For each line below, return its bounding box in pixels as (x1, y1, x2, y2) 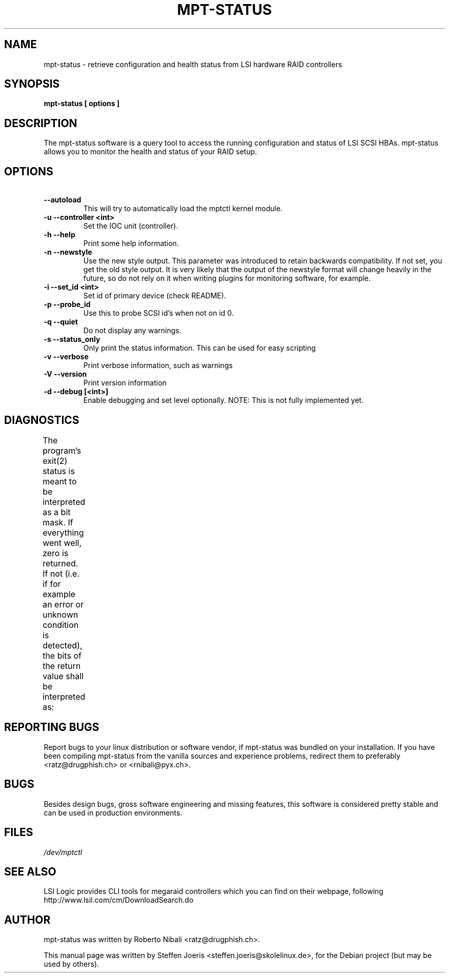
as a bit (43, 506, 71, 517)
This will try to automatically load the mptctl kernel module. (83, 204, 283, 213)
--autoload (44, 195, 81, 205)
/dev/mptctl (44, 847, 83, 857)
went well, (43, 537, 81, 548)
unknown (43, 609, 78, 620)
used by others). (44, 960, 99, 969)
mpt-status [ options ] (44, 99, 120, 108)
